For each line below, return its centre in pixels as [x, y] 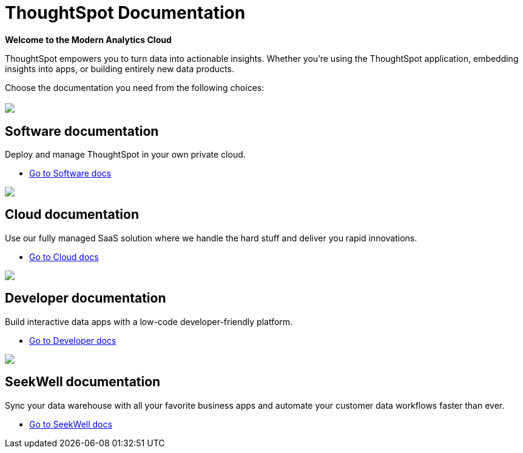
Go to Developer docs [73, 340]
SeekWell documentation [83, 382]
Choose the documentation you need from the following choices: [135, 87]
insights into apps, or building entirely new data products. [120, 69]
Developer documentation [86, 298]
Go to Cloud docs [64, 257]
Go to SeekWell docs [71, 424]
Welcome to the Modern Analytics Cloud [88, 39]
